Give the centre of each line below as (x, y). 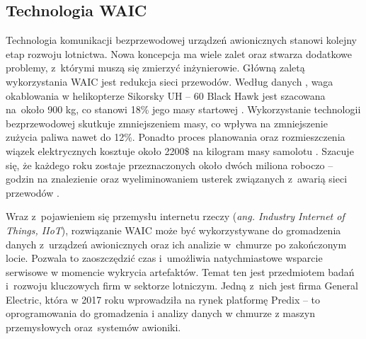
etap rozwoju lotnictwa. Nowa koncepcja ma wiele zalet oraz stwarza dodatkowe (179, 53)
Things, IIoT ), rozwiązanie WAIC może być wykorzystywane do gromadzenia (173, 230)
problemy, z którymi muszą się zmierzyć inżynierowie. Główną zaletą (155, 68)
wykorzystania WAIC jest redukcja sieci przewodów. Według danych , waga (170, 81)
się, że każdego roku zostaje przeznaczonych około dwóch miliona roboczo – (170, 165)
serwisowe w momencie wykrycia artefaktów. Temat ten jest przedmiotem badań (180, 271)
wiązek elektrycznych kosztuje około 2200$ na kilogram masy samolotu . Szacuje (180, 150)
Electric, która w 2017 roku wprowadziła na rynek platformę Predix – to (163, 299)
